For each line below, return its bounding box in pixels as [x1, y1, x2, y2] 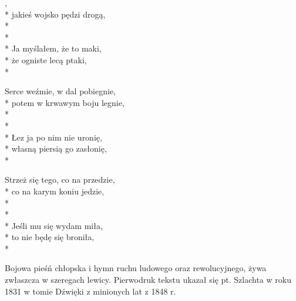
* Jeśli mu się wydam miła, [5, 219, 103, 231]
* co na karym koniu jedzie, [5, 184, 105, 197]
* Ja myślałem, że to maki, [5, 42, 102, 54]
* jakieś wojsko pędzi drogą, [5, 8, 106, 20]
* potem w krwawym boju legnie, [5, 96, 125, 108]
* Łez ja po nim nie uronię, [5, 131, 102, 143]
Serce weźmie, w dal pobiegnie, [5, 85, 116, 97]
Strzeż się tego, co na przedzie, [5, 173, 115, 186]
